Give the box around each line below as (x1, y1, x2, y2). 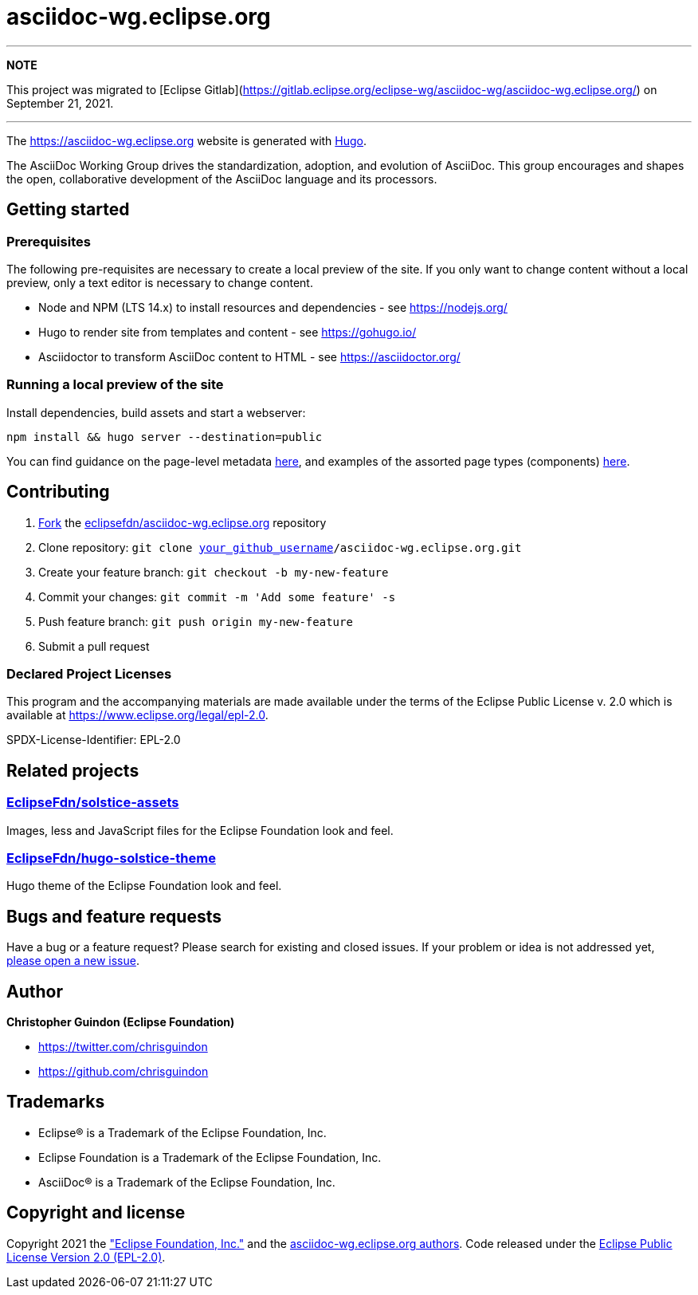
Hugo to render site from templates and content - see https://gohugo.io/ (38, 325, 417, 339)
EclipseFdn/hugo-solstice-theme (6, 849, 216, 866)
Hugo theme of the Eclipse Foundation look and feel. (6, 879, 282, 893)
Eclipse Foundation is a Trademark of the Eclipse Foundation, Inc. (38, 1150, 382, 1164)
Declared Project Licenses (6, 665, 172, 682)
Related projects (6, 760, 139, 781)
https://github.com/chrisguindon (38, 1064, 209, 1078)
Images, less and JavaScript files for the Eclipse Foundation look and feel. (6, 823, 394, 837)
